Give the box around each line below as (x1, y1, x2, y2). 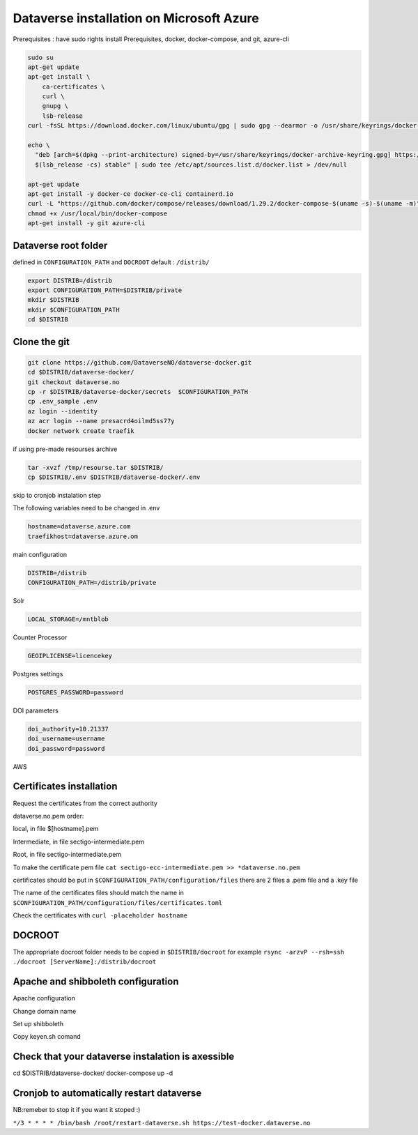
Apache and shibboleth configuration (13, 976, 179, 988)
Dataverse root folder (13, 239, 108, 251)
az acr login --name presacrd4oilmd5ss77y (27, 417, 175, 425)
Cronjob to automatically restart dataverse (13, 1088, 202, 1099)
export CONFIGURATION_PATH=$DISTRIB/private (27, 287, 183, 294)
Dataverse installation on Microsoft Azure (13, 10, 259, 26)
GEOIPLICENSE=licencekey (27, 652, 113, 660)
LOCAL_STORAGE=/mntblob (27, 615, 109, 623)
